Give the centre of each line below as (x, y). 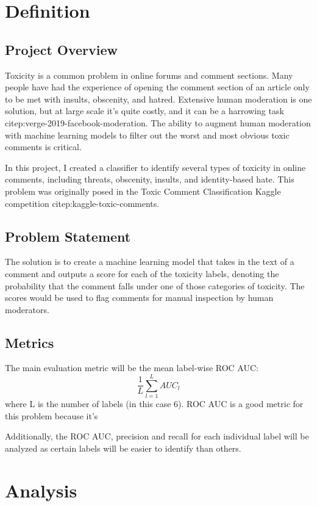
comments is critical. (43, 147)
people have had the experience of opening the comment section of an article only (157, 87)
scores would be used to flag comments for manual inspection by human (139, 298)
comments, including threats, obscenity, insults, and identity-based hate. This (150, 179)
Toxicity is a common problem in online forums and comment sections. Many (149, 75)
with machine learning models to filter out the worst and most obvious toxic (147, 135)
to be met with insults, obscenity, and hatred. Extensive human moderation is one (158, 99)
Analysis (41, 490)
